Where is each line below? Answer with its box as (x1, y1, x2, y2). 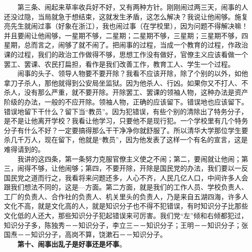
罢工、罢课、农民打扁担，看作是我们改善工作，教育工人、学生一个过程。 (4, 59, 235, 69)
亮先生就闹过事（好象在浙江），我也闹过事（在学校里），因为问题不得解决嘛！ (4, 21, 248, 31)
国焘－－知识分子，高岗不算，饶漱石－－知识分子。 (4, 229, 167, 239)
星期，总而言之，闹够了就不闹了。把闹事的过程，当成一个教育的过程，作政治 (4, 40, 248, 50)
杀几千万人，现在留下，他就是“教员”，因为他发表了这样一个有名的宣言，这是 (4, 134, 248, 145)
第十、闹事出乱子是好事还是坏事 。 (17, 238, 126, 249)
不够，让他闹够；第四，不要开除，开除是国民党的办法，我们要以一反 (31, 163, 248, 173)
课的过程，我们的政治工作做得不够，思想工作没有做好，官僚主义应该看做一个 (4, 49, 248, 59)
